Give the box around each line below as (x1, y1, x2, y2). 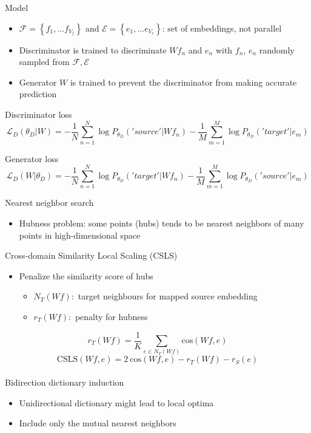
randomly (259, 43, 295, 56)
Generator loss (5, 152, 59, 165)
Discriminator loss (5, 107, 72, 120)
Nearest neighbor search (5, 196, 94, 209)
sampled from (19, 55, 70, 68)
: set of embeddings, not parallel (162, 21, 282, 34)
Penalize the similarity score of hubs (19, 269, 153, 282)
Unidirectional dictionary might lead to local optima (19, 396, 214, 409)
